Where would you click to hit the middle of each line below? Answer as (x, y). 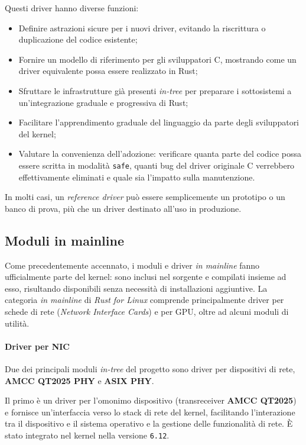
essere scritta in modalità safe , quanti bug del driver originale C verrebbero (157, 165)
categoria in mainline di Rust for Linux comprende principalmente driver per (144, 300)
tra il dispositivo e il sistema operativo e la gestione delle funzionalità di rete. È (149, 423)
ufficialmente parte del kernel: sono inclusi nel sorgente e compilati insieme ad (146, 277)
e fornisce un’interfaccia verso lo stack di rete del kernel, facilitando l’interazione (150, 412)
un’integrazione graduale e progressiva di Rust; (103, 102)
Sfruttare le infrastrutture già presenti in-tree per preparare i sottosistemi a (155, 90)
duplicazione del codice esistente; (78, 39)
